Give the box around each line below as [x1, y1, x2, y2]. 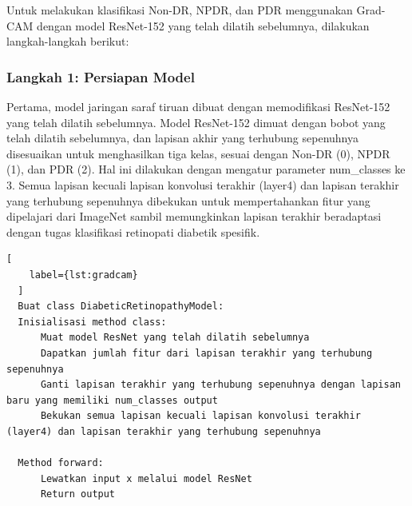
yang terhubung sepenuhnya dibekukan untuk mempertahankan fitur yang [6, 192, 370, 209]
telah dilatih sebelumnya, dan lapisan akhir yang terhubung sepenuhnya [6, 129, 359, 146]
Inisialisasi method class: [18, 316, 167, 328]
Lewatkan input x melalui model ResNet [40, 472, 252, 484]
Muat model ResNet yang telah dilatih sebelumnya [40, 332, 310, 344]
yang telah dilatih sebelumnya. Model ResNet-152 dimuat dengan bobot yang [6, 114, 386, 130]
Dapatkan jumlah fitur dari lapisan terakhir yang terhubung [40, 347, 373, 359]
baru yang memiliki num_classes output [6, 394, 218, 406]
